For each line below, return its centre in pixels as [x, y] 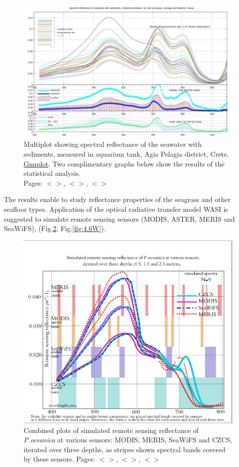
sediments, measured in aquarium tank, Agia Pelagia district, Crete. [126, 153]
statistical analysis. [52, 173]
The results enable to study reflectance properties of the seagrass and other [117, 199]
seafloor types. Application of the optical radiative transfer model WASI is [116, 209]
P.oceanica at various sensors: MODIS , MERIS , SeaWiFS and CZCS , [128, 440]
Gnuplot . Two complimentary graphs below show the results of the [124, 163]
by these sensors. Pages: [60, 459]
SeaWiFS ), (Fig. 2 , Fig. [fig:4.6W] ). [55, 228]
